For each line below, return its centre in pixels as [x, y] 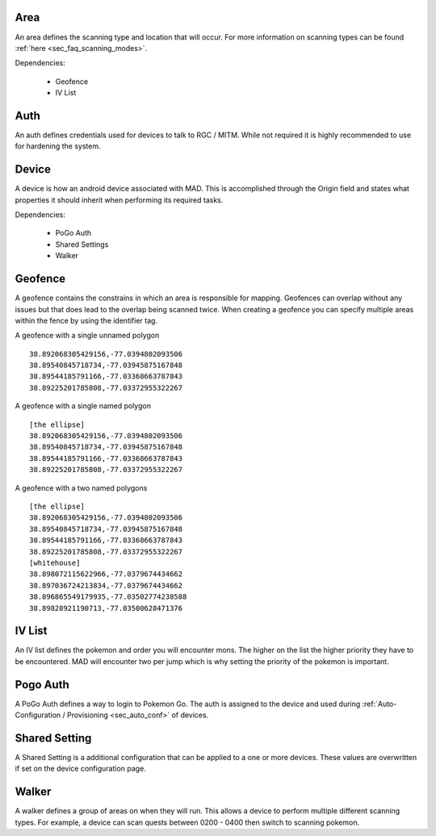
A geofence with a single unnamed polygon [87, 336]
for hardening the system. [58, 146]
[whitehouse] [55, 562]
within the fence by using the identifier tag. [86, 320]
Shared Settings [82, 244]
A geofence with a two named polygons [81, 487]
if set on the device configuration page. [81, 769]
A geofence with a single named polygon [83, 406]
